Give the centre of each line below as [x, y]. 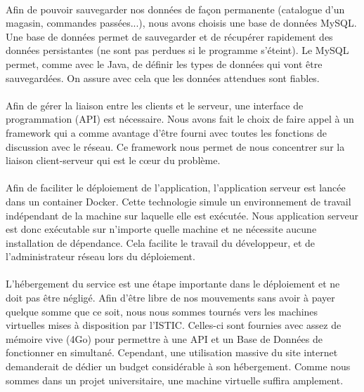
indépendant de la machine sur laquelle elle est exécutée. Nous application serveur [182, 215]
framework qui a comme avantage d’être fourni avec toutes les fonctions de [166, 132]
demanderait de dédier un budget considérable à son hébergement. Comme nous [178, 366]
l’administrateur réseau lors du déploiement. [100, 256]
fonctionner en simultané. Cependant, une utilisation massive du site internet [172, 352]
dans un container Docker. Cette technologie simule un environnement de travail [178, 201]
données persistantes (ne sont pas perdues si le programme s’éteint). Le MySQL [177, 50]
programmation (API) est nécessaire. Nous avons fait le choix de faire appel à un [180, 119]
